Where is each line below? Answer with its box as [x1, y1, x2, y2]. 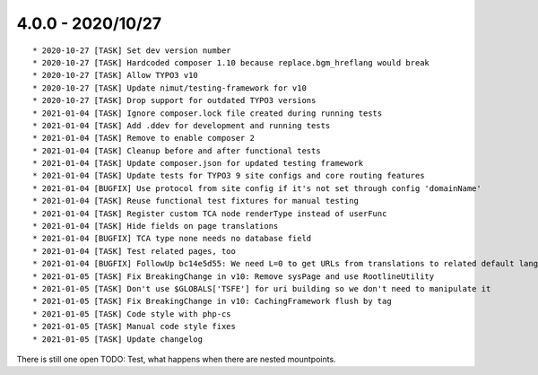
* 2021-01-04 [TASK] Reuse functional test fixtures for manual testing [32, 196, 359, 206]
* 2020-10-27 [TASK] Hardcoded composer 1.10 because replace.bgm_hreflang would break [32, 57, 430, 67]
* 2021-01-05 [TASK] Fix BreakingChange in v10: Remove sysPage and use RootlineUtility [32, 271, 435, 282]
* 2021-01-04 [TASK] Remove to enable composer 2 [32, 133, 256, 144]
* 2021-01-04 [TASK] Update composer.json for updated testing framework [32, 158, 364, 169]
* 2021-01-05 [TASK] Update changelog [32, 334, 204, 344]
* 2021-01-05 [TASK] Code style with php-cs [32, 309, 232, 318]
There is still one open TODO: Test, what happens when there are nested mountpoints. [16, 353, 336, 364]
